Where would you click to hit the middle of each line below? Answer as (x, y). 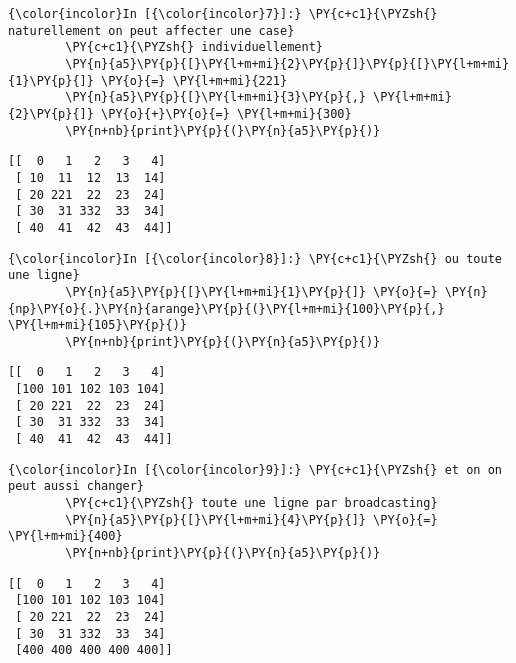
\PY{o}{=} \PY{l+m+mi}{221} (194, 80)
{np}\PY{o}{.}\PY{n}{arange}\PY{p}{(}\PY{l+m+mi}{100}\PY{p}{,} (226, 308)
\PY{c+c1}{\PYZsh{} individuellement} (194, 47)
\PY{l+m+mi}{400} (65, 536)
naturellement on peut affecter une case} (151, 30)
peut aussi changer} (76, 486)
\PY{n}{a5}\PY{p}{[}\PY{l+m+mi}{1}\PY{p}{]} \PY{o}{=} (251, 291)
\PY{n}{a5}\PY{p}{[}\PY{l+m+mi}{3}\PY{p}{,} (215, 97)
